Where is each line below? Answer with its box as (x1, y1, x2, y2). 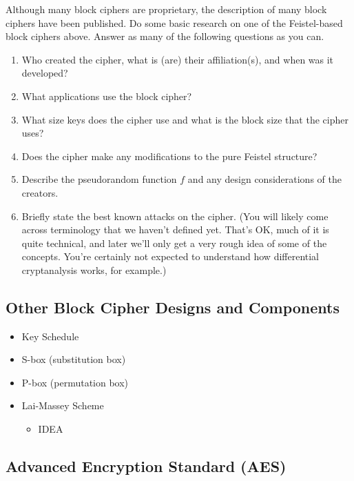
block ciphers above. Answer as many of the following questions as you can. (6, 29, 324, 43)
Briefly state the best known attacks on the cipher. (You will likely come (21, 208, 329, 223)
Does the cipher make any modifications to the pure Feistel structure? (21, 148, 317, 163)
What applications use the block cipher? (21, 88, 192, 103)
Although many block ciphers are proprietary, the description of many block (6, 2, 327, 16)
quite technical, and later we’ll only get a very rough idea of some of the (21, 235, 327, 250)
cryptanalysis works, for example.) (21, 262, 167, 277)
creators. (21, 185, 59, 199)
